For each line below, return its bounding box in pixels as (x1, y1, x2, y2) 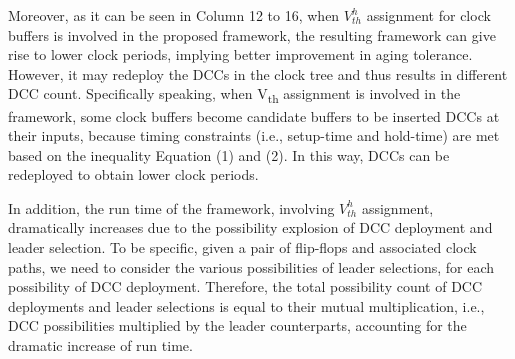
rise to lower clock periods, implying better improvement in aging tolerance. (8, 44, 473, 65)
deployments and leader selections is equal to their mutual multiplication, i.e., (8, 295, 485, 316)
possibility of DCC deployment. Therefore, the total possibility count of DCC (8, 276, 483, 297)
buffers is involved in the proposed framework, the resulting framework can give (8, 24, 496, 45)
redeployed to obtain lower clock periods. (8, 164, 259, 185)
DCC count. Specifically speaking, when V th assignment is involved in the (8, 83, 461, 107)
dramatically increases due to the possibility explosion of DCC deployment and (8, 217, 493, 238)
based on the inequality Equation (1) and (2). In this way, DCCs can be (8, 144, 450, 165)
